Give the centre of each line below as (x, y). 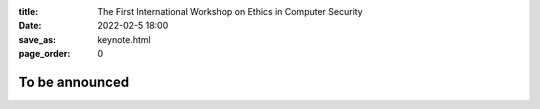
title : (28, 11)
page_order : (44, 54)
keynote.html (124, 39)
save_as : (37, 39)
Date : (30, 26)
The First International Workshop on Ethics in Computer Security (230, 11)
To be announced (74, 81)
